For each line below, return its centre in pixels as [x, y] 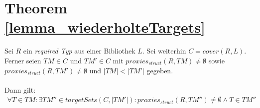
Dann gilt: [20, 89]
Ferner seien [23, 60]
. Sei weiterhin [164, 51]
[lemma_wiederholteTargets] [105, 27]
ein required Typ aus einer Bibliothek [79, 51]
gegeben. [160, 70]
